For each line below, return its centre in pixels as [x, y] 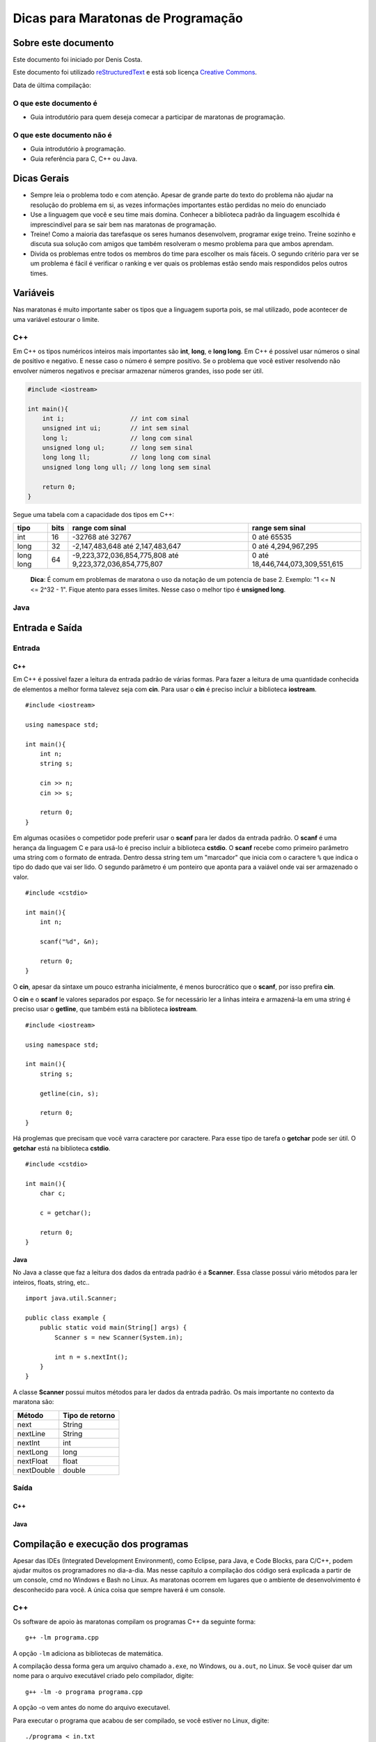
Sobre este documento [63, 43]
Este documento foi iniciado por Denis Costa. [78, 60]
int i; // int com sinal [116, 418]
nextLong [33, 1451]
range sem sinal [279, 528]
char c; [53, 1194]
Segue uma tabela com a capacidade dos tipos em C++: [94, 515]
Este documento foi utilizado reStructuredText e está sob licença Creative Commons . [135, 72]
